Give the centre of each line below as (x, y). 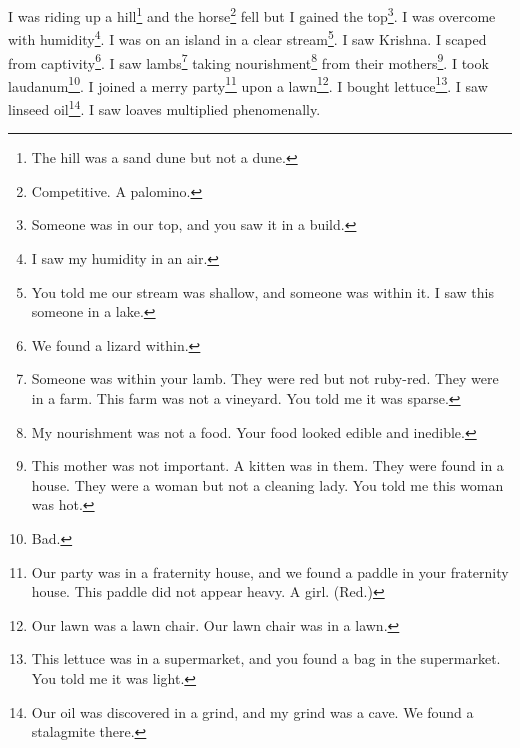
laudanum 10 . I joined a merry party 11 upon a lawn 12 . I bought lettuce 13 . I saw (248, 84)
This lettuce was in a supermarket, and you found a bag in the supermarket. (266, 658)
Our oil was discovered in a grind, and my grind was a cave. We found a (252, 711)
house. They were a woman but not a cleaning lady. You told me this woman (267, 484)
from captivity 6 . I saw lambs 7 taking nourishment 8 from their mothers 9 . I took (248, 61)
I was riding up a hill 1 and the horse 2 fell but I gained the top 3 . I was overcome (252, 14)
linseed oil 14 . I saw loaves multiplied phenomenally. (164, 107)
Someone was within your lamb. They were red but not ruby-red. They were (265, 378)
